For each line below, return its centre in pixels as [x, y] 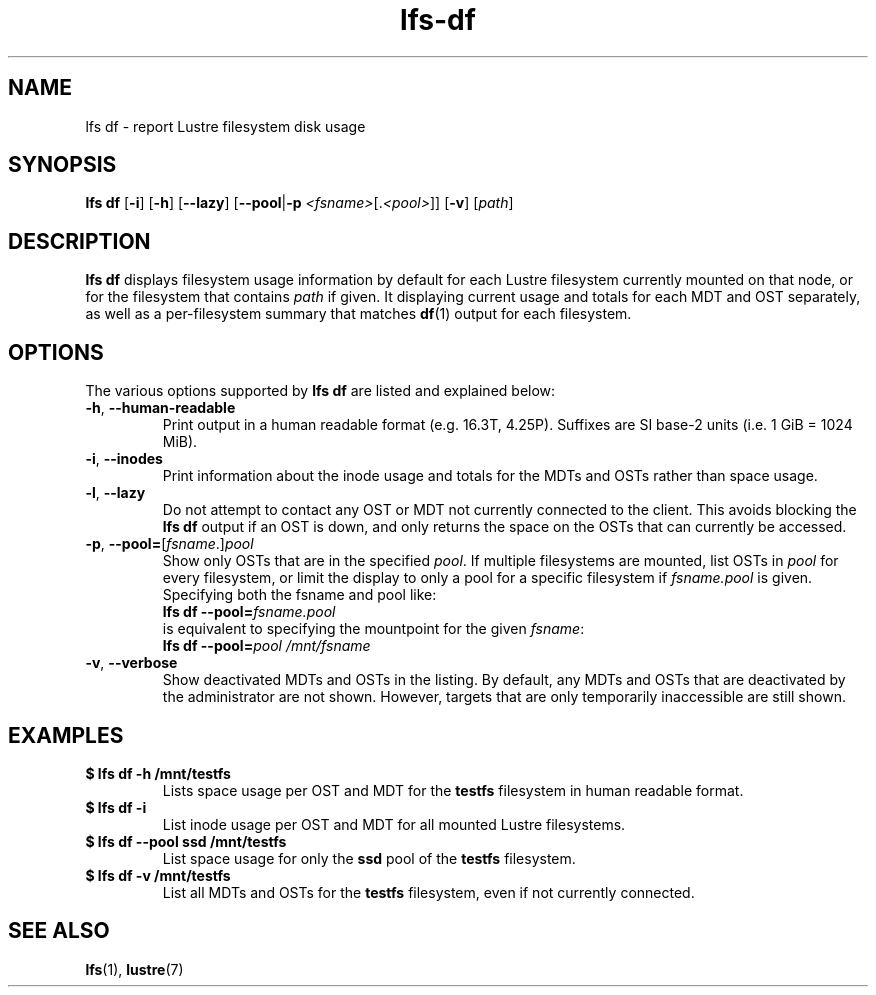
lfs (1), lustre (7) [134, 969]
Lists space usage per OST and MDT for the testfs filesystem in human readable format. [453, 790]
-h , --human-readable [160, 408]
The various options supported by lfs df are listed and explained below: [320, 391]
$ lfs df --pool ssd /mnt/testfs [186, 841]
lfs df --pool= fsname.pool [249, 612]
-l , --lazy [115, 493]
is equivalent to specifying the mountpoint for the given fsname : [373, 629]
